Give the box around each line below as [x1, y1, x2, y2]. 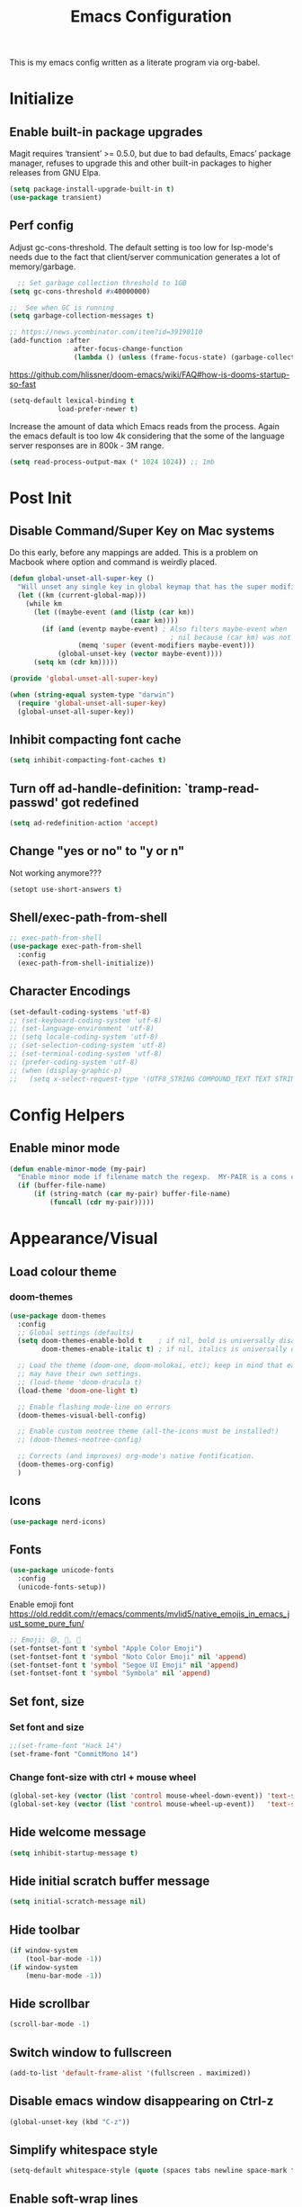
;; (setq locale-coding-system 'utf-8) [9, 1032, 159, 1041]
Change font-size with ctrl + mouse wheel [9, 1770, 197, 1783]
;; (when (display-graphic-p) [9, 1066, 123, 1075]
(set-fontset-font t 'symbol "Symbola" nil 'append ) [9, 1669, 211, 1678]
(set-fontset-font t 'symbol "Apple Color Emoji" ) [9, 1644, 203, 1653]
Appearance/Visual [9, 1229, 158, 1248]
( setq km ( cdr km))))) [32, 658, 119, 667]
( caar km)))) [129, 616, 179, 625]
